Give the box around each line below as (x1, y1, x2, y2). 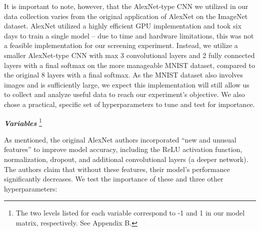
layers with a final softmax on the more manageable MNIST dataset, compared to (4, 59, 255, 70)
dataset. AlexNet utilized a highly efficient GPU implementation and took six (4, 20, 241, 31)
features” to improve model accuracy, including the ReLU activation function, (4, 144, 242, 154)
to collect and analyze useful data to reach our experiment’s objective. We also (4, 89, 245, 99)
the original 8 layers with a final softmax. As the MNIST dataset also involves (4, 69, 243, 80)
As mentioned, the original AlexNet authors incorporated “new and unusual (4, 134, 236, 144)
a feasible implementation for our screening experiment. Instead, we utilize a (4, 40, 238, 50)
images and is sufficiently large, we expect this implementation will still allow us (4, 79, 249, 89)
